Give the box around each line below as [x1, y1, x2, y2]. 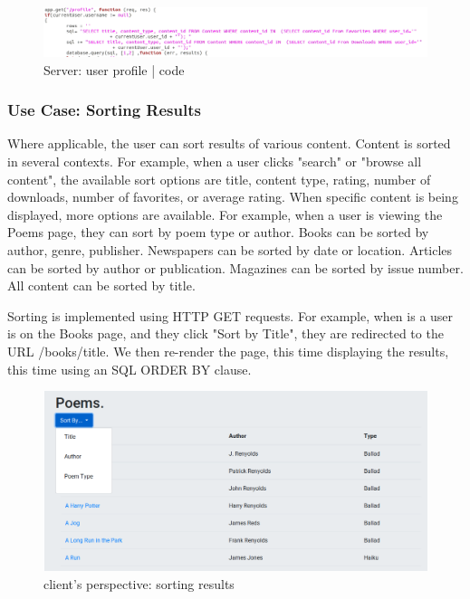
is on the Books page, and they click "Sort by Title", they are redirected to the [7, 324, 444, 343]
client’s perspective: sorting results [43, 574, 235, 593]
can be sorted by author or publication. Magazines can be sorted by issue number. [7, 258, 464, 277]
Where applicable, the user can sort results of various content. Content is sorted [7, 134, 451, 153]
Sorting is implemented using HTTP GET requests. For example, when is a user [7, 306, 454, 325]
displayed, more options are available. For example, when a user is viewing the [7, 204, 443, 223]
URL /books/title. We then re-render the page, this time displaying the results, [7, 342, 449, 360]
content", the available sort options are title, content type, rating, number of [7, 169, 431, 188]
